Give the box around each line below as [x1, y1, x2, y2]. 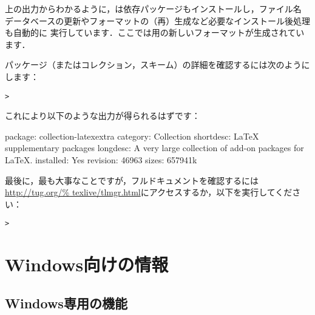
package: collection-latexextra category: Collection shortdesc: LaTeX [5, 129, 259, 142]
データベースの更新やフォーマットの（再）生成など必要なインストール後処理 [5, 14, 311, 27]
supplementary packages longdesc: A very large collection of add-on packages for [5, 141, 304, 154]
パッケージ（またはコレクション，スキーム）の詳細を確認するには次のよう [5, 58, 302, 71]
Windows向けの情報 [5, 252, 169, 277]
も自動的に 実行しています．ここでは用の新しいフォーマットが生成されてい [5, 26, 305, 39]
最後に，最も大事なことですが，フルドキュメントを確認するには [5, 174, 259, 186]
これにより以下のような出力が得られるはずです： [5, 109, 200, 122]
